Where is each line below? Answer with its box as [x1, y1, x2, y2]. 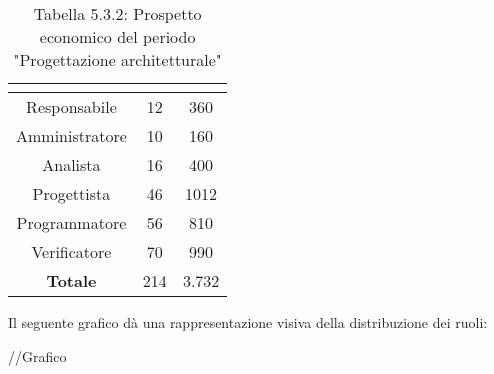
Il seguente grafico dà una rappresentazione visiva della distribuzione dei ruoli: [8, 312, 488, 332]
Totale [46, 269, 97, 292]
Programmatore [16, 211, 127, 234]
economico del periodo [39, 25, 196, 48]
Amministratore [16, 124, 127, 147]
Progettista [32, 182, 111, 205]
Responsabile [26, 95, 117, 118]
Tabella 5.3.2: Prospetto [33, 2, 202, 25]
